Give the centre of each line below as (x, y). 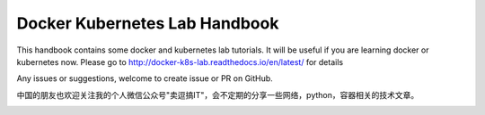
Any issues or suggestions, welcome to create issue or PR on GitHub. (145, 78)
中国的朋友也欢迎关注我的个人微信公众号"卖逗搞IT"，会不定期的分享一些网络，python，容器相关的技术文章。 (218, 94)
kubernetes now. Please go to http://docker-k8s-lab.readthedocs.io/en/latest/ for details (180, 62)
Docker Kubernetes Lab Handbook (148, 23)
